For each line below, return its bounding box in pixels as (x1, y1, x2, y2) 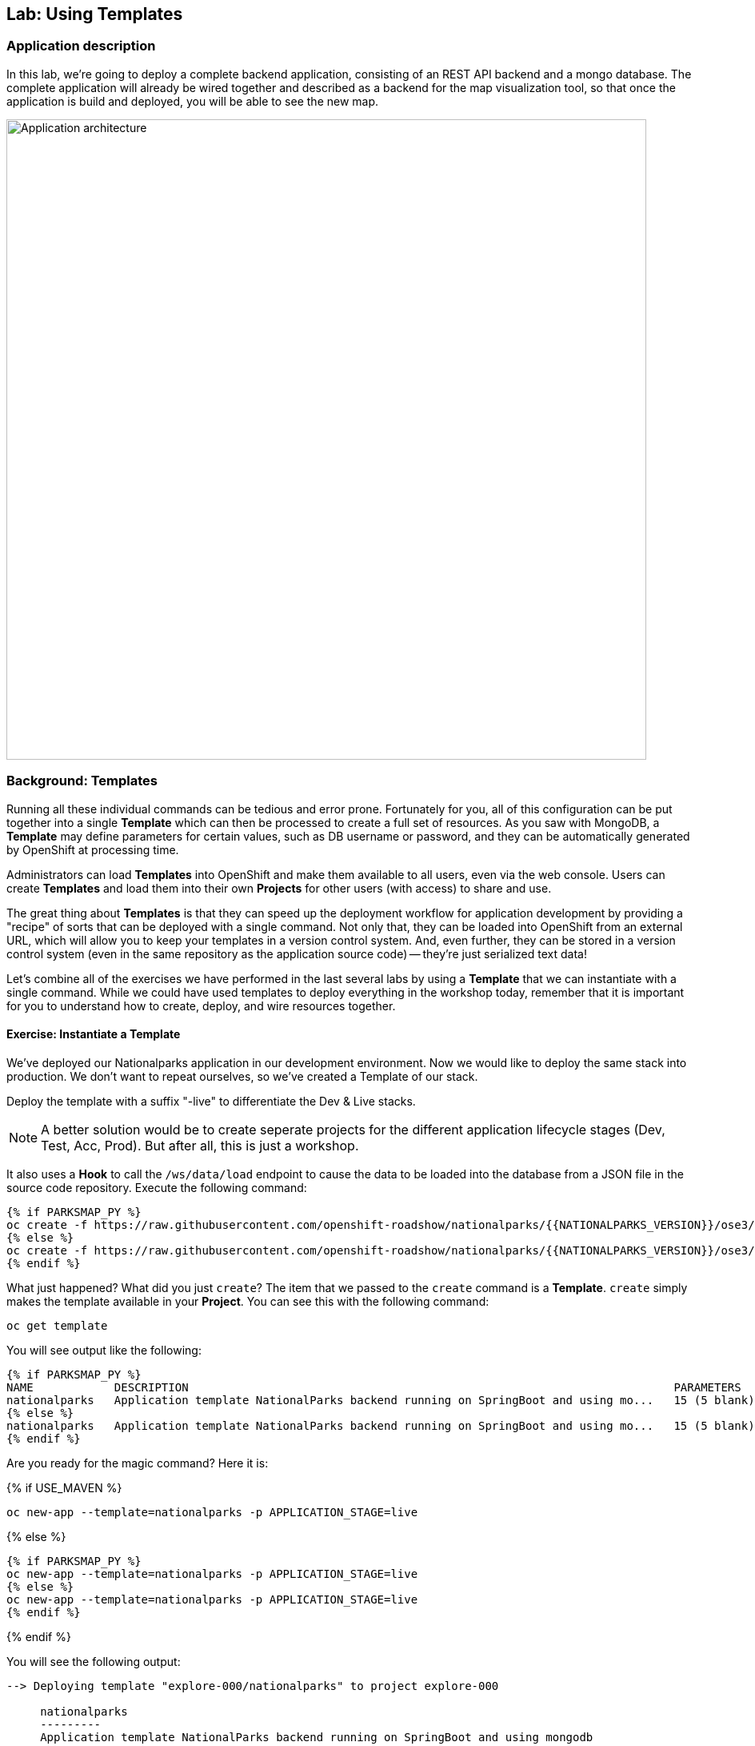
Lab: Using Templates (6, 4, 183, 24)
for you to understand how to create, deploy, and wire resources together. (6, 998, 396, 1013)
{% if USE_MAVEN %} (6, 1480, 122, 1495)
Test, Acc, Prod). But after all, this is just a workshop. (41, 1137, 359, 1154)
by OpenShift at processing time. (6, 842, 179, 857)
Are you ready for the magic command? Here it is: (6, 1455, 269, 1470)
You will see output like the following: (6, 1343, 202, 1357)
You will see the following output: (6, 1654, 181, 1668)
